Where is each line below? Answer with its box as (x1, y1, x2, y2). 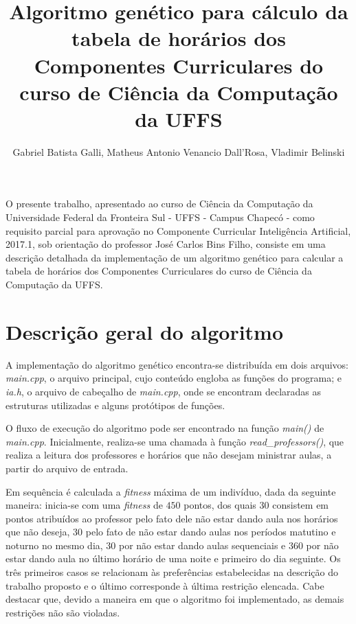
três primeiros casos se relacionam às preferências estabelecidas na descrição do (5, 565, 338, 579)
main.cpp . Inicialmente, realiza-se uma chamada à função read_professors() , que (5, 434, 344, 448)
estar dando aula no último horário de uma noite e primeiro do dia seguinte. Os (5, 551, 341, 566)
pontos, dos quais (183, 498, 256, 512)
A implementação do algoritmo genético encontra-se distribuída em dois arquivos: (5, 357, 348, 371)
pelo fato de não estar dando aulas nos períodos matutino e (85, 524, 336, 539)
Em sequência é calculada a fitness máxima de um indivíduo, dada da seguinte (5, 484, 336, 498)
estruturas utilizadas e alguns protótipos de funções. (5, 397, 225, 412)
